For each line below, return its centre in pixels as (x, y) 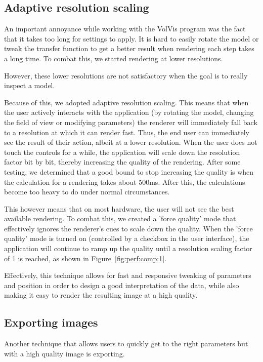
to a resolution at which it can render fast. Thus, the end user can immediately (127, 132)
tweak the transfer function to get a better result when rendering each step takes (129, 48)
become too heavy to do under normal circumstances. (87, 192)
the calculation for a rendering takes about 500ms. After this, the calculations (125, 182)
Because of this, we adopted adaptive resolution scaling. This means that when (126, 102)
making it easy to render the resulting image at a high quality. (101, 295)
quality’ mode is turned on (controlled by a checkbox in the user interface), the (127, 238)
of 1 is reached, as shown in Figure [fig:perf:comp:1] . (85, 258)
